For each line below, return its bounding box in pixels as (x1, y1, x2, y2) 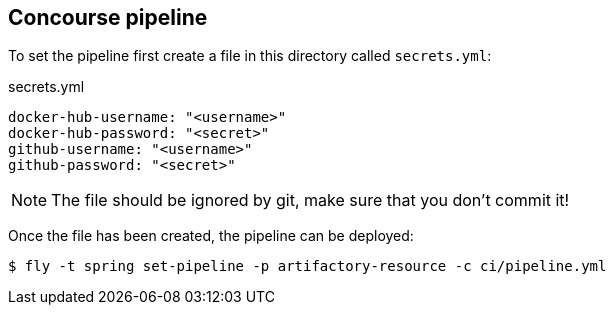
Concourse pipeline (8, 5, 208, 30)
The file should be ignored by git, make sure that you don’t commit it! (51, 190, 570, 211)
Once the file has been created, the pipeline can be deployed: (8, 227, 414, 245)
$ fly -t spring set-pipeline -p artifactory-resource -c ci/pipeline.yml (8, 258, 607, 275)
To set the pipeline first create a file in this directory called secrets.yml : (8, 47, 492, 65)
